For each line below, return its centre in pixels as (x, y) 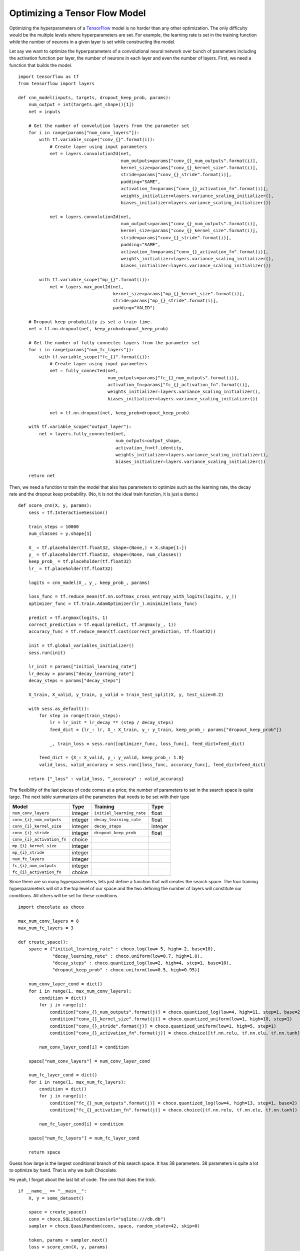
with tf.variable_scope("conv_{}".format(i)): (97, 140)
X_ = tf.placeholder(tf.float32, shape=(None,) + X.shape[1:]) (107, 547)
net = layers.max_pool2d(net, (87, 287)
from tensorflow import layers (56, 84)
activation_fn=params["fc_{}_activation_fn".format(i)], (179, 385)
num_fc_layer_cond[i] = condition (81, 1124)
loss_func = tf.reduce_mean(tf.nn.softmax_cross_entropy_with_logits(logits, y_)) (132, 596)
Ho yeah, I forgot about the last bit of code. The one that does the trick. (82, 1179)
